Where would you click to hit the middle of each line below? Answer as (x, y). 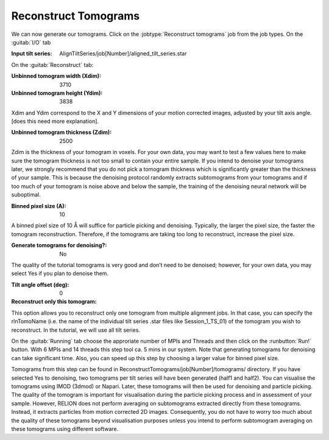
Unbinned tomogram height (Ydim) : (57, 93)
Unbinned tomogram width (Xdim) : (56, 76)
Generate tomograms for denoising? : (59, 245)
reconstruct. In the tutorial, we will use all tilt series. (76, 330)
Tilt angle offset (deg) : (40, 285)
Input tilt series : (32, 54)
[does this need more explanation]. (55, 121)
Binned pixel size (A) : (39, 206)
